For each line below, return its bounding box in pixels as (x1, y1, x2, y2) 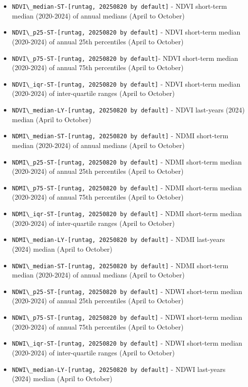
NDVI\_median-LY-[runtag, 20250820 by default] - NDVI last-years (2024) (12, 105, 245, 114)
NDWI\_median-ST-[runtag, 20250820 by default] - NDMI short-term (12, 260, 229, 270)
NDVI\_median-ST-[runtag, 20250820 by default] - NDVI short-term (12, 1, 227, 11)
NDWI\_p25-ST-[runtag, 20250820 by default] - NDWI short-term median (12, 286, 243, 296)
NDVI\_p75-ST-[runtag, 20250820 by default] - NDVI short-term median (12, 53, 238, 63)
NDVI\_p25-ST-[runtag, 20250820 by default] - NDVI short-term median (12, 27, 241, 37)
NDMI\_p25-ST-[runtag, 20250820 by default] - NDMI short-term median (12, 156, 242, 166)
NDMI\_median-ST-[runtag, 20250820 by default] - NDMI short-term (12, 130, 229, 141)
